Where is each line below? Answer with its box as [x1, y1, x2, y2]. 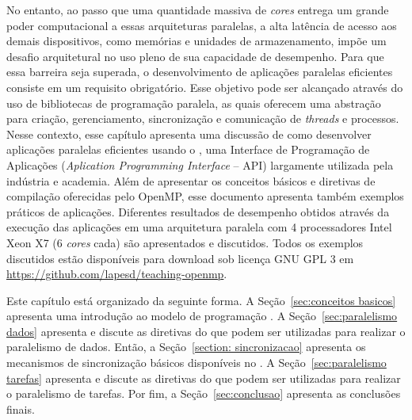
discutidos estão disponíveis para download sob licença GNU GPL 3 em [6, 250, 354, 266]
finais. [6, 400, 35, 417]
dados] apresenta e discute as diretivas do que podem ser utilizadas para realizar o [6, 323, 406, 339]
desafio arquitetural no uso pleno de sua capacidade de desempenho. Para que [6, 48, 384, 64]
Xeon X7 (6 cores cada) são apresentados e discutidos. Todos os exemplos [6, 234, 364, 250]
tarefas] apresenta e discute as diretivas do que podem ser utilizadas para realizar [6, 369, 401, 386]
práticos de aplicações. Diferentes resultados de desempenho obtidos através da [6, 203, 390, 220]
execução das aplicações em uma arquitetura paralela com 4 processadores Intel [6, 219, 392, 235]
